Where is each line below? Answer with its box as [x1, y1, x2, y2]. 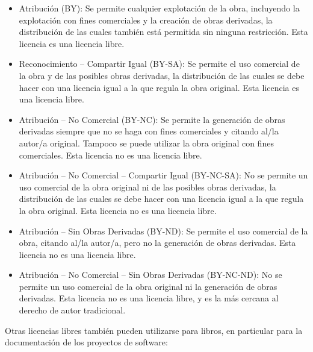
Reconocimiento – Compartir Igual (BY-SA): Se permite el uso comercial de [19, 57, 300, 70]
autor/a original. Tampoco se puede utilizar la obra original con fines [19, 136, 274, 149]
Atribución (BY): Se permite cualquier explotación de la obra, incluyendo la [19, 2, 300, 14]
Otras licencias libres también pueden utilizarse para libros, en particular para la [5, 324, 303, 336]
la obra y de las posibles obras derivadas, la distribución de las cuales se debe [19, 69, 305, 81]
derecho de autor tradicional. [19, 304, 126, 316]
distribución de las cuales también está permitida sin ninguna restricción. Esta [19, 25, 308, 38]
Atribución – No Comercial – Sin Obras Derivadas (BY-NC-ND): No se [19, 268, 282, 281]
